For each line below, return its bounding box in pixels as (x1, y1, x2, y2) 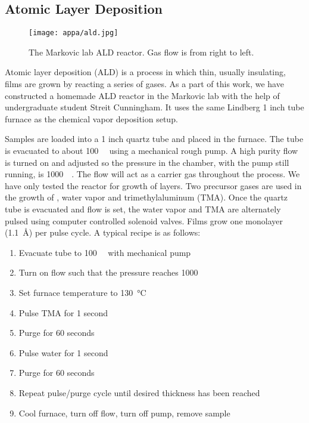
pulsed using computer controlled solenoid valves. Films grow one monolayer (5, 214, 283, 227)
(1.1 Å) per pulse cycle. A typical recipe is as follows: (5, 226, 201, 239)
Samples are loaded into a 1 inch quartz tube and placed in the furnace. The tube (5, 132, 304, 145)
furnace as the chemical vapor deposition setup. (5, 112, 178, 125)
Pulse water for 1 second (18, 346, 108, 359)
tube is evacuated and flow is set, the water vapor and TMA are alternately (5, 202, 281, 215)
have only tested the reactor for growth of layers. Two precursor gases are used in (5, 179, 302, 192)
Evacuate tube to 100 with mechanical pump (18, 246, 191, 258)
